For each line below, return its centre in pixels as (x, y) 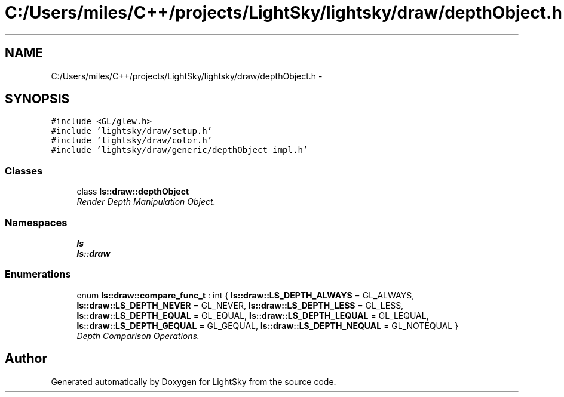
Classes (24, 170)
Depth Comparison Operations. (138, 336)
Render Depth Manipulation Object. (146, 202)
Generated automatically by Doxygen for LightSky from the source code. (194, 381)
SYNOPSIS (37, 99)
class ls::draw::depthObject (133, 192)
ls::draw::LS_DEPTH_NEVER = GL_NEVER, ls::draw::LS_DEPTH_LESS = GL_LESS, (240, 305)
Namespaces (36, 222)
